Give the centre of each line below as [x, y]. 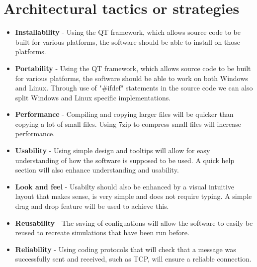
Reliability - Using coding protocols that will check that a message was [126, 249]
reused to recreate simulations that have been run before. [102, 232]
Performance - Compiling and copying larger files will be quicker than [124, 114]
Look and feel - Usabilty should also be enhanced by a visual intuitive [125, 186]
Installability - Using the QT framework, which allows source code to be [128, 32]
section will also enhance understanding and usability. [97, 170]
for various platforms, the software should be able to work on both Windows [131, 78]
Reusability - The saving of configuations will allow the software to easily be [134, 222]
